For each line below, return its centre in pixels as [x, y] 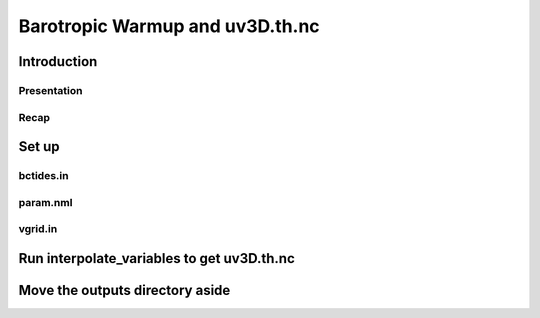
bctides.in [43, 176]
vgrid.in [38, 229]
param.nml [45, 202]
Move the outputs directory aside [124, 290]
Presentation [50, 90]
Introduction [58, 61]
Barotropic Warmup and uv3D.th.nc [169, 26]
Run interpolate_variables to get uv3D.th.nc [156, 258]
